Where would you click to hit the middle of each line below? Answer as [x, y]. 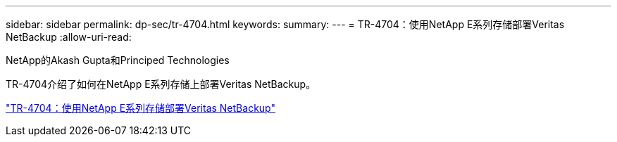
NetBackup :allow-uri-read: [69, 37]
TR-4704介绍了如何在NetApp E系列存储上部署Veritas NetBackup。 [161, 84]
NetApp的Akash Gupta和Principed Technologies [118, 60]
